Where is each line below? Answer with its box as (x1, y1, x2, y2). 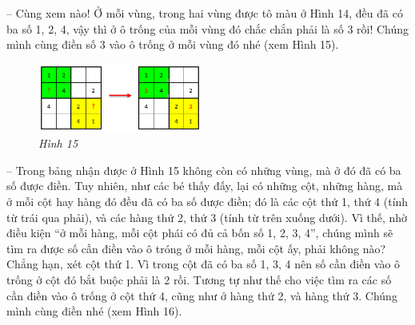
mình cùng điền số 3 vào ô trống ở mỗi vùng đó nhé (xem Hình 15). (6, 36, 339, 53)
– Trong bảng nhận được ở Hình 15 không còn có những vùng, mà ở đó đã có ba (6, 161, 401, 178)
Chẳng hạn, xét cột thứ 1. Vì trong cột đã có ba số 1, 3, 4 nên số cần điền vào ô (6, 256, 401, 272)
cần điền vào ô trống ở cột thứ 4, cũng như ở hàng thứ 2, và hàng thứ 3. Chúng (6, 287, 397, 303)
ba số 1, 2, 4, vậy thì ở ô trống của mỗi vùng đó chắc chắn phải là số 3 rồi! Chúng (6, 20, 409, 37)
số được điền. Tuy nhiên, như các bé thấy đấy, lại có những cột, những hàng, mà (6, 177, 403, 194)
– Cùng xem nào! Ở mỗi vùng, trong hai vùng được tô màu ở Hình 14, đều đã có (6, 5, 403, 21)
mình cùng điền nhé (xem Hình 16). (6, 303, 182, 319)
